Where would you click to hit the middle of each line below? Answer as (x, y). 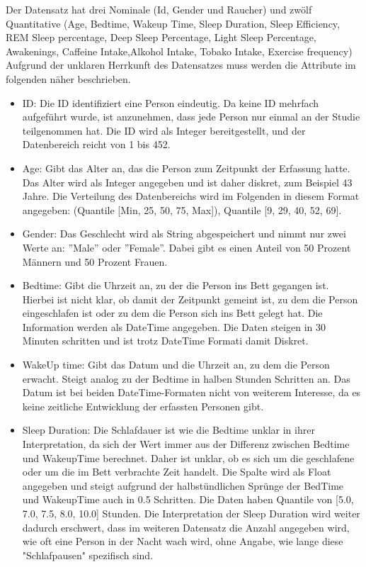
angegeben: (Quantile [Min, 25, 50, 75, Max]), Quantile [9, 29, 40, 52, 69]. (182, 209)
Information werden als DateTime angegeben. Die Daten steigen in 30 (174, 326)
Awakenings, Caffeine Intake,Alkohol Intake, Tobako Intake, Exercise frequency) (179, 51)
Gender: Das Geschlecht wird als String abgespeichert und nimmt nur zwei (184, 234)
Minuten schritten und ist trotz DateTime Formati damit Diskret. (165, 341)
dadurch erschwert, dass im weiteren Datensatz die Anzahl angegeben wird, (186, 527)
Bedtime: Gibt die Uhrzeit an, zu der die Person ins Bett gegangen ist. (176, 285)
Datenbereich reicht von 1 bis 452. (96, 144)
